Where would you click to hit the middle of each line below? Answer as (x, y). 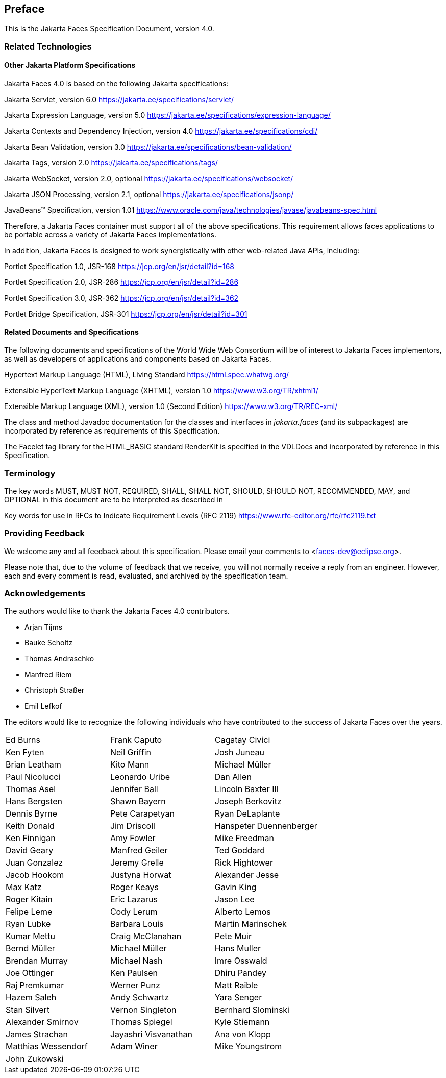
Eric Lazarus (134, 900)
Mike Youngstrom (248, 1047)
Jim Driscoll (132, 826)
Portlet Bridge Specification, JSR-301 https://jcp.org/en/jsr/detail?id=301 (126, 314)
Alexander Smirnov (42, 1022)
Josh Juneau (239, 752)
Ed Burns (23, 740)
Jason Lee (234, 900)
